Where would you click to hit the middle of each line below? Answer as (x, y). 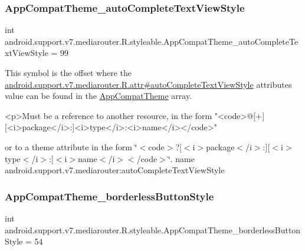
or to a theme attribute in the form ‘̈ (71, 146)
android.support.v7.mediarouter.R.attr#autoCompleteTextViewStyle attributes (148, 84)
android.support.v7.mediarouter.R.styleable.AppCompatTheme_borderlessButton (153, 229)
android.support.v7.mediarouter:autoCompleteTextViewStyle (115, 170)
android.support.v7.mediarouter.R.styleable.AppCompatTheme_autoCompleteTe (152, 41)
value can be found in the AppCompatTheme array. (99, 96)
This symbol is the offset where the (68, 72)
